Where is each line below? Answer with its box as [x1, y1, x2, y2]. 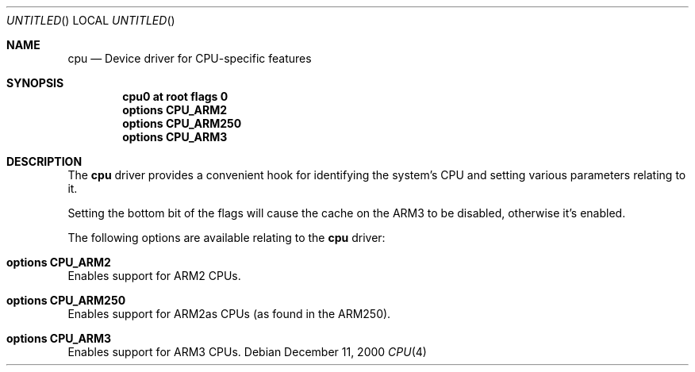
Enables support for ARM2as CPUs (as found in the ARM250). [67, 307, 391, 320]
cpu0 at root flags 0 [122, 90, 228, 103]
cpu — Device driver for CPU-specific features [67, 52, 312, 65]
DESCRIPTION [6, 155, 83, 168]
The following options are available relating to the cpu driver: [67, 231, 386, 244]
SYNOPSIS [6, 76, 64, 90]
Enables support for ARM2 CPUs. [67, 269, 241, 282]
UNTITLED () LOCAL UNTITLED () [6, 13, 175, 27]
